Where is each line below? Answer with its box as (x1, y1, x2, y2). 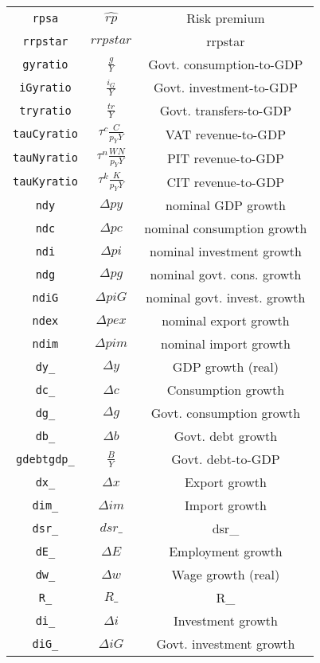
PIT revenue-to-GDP (166, 148, 284, 167)
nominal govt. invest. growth (146, 288, 306, 307)
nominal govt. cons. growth (150, 265, 302, 284)
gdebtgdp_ (16, 452, 75, 466)
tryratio (19, 103, 72, 117)
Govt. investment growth (156, 634, 295, 653)
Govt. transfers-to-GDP (159, 101, 292, 119)
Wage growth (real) (171, 565, 280, 584)
